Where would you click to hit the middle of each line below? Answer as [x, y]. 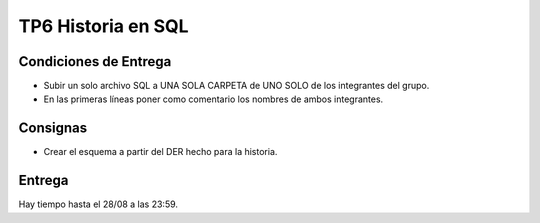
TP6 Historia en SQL [103, 26]
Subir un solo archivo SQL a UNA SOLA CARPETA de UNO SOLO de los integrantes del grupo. [236, 86]
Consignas [53, 128]
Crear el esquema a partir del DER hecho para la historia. [160, 152]
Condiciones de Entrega [95, 61]
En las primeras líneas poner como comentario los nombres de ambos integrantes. [213, 99]
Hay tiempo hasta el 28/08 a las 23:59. [98, 204]
